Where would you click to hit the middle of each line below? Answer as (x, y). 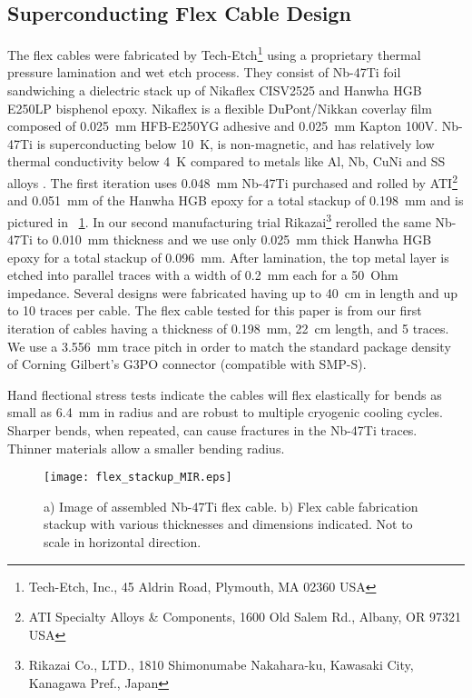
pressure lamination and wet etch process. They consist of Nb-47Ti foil (204, 72)
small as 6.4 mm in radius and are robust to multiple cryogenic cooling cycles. (226, 412)
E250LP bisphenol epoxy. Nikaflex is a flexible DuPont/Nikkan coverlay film (220, 108)
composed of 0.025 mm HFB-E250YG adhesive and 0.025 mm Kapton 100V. (223, 126)
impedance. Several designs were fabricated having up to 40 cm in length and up (233, 292)
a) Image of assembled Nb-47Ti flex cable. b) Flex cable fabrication (231, 506)
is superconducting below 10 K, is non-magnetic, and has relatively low (236, 143)
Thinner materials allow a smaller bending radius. (146, 448)
